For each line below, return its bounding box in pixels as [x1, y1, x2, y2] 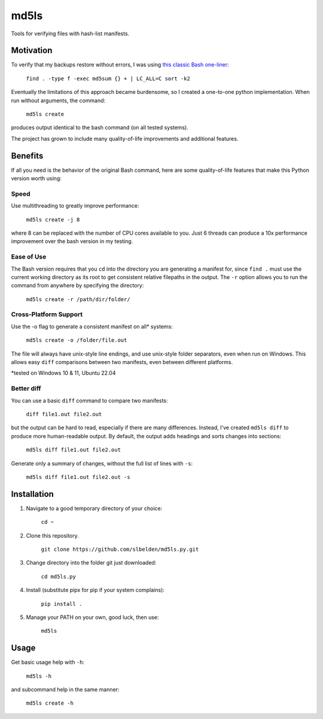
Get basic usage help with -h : [11, 659, 85, 666]
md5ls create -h [26, 700, 74, 706]
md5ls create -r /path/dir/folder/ [26, 296, 131, 302]
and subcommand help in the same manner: [11, 686, 120, 693]
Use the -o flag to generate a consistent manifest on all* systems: [11, 323, 173, 330]
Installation [11, 489, 54, 499]
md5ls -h [26, 672, 52, 679]
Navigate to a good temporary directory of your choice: [26, 505, 163, 512]
